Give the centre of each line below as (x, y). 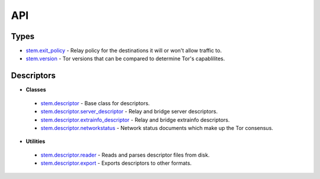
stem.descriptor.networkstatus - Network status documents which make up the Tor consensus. (157, 128)
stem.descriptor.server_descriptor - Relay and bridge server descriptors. (129, 112)
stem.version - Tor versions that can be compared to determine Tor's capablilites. (125, 58)
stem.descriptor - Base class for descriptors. (95, 103)
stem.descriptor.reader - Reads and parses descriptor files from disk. (125, 155)
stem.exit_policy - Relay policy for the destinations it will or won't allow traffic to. (124, 51)
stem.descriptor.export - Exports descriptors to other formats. (116, 163)
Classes (36, 90)
